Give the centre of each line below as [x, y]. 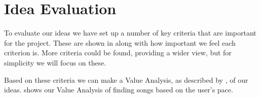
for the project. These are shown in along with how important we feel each [120, 42]
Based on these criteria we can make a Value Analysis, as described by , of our [126, 79]
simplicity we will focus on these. [55, 62]
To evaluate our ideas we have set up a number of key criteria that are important [130, 33]
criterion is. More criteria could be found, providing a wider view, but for [118, 53]
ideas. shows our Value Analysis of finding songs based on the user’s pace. [119, 90]
